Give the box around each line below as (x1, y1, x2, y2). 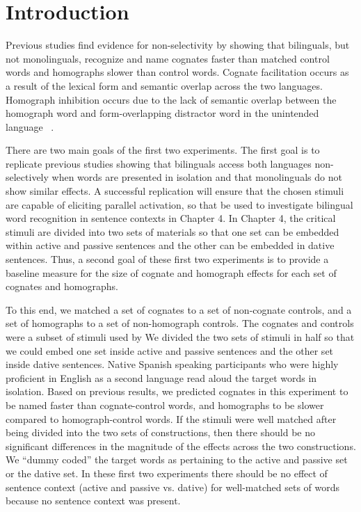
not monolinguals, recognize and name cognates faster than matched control (6, 51, 330, 65)
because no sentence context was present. (6, 493, 181, 508)
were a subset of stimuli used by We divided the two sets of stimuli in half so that (6, 330, 355, 344)
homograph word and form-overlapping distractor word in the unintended (6, 106, 319, 120)
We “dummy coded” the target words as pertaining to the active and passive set (6, 452, 348, 467)
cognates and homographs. (6, 279, 118, 294)
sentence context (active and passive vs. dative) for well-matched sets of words (6, 479, 340, 494)
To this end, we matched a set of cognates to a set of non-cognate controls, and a (6, 302, 352, 317)
